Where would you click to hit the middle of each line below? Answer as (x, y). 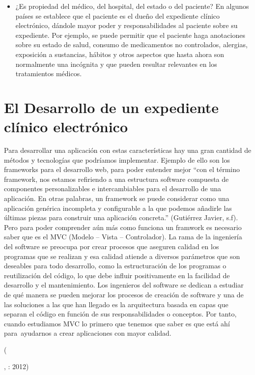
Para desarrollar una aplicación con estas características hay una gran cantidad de (128, 150)
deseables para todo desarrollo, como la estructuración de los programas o (115, 266)
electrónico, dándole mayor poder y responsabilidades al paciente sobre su (127, 25)
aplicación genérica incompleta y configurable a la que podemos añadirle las (118, 208)
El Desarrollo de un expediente (111, 107)
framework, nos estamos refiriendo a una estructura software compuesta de (116, 179)
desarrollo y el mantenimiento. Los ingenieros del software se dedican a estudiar (124, 285)
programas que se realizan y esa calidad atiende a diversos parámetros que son (122, 256)
